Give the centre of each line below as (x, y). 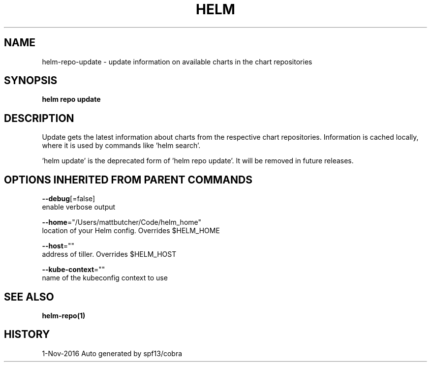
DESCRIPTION (39, 118)
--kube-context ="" (74, 270)
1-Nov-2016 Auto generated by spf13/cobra (112, 353)
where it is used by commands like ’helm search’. (121, 146)
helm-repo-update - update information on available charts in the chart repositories (177, 61)
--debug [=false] (69, 199)
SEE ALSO (29, 297)
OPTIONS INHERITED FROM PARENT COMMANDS (128, 180)
